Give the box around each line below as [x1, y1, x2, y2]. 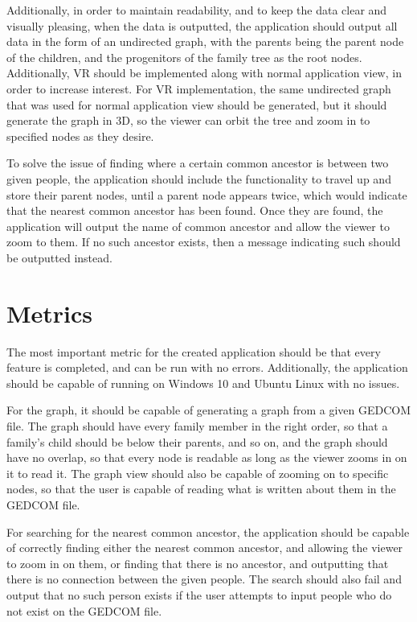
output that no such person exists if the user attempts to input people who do [6, 586, 392, 603]
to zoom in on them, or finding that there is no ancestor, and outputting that [6, 554, 389, 571]
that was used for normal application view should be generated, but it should [6, 96, 387, 113]
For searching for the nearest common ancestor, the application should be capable [6, 523, 410, 540]
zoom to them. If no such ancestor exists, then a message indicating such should [6, 233, 401, 250]
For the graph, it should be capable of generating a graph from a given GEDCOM [6, 402, 411, 418]
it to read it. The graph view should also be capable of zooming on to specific [6, 464, 389, 481]
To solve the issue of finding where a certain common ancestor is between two [6, 154, 389, 171]
